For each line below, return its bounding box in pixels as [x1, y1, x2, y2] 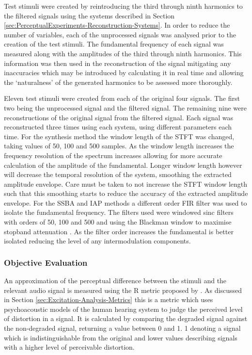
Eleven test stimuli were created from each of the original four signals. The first [4, 93, 240, 103]
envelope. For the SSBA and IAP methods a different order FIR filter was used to [4, 197, 247, 208]
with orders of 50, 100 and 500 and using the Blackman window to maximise [4, 217, 232, 227]
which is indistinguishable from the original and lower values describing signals [4, 332, 237, 342]
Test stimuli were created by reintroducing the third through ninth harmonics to [4, 1, 243, 11]
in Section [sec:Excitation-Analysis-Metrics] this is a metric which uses [4, 294, 213, 305]
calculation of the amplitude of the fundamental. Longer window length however [4, 160, 242, 170]
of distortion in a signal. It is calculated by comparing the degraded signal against [4, 313, 248, 323]
